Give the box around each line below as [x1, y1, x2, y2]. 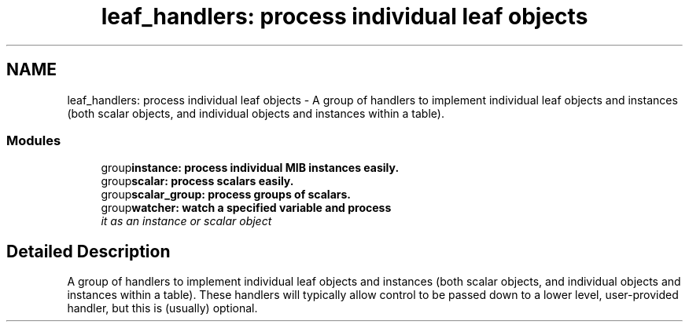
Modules [6, 132, 61, 148]
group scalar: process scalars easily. [101, 174, 294, 188]
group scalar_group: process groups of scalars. [101, 188, 352, 202]
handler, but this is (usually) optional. [67, 301, 258, 315]
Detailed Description [6, 241, 171, 261]
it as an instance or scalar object [101, 214, 272, 228]
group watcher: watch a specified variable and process [101, 201, 392, 215]
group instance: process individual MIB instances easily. [101, 161, 400, 175]
